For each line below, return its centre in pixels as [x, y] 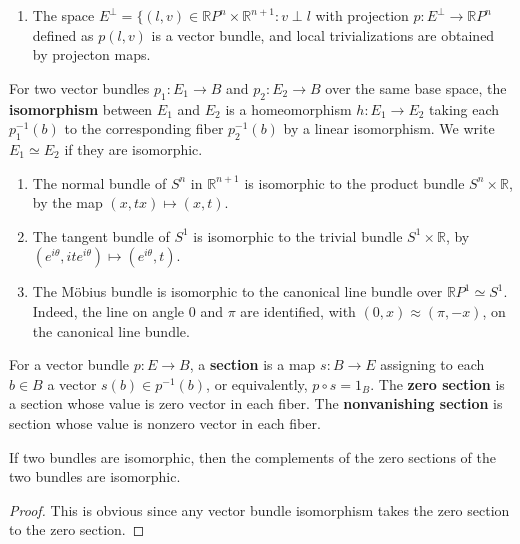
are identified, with [298, 310]
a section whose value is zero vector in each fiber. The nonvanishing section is [256, 403]
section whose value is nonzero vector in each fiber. [165, 422]
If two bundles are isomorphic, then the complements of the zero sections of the [252, 456]
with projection [362, 15]
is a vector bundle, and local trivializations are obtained [323, 34]
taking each [464, 108]
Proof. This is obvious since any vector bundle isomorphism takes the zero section [259, 509]
